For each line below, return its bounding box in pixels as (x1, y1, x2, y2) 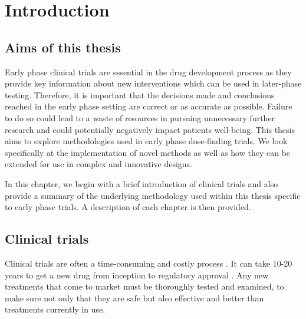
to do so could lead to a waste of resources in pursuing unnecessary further (5, 111, 275, 124)
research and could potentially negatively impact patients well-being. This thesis (5, 123, 295, 135)
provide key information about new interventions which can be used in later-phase (5, 77, 302, 89)
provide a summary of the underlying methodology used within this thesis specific (5, 189, 301, 201)
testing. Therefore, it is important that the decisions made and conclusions (5, 88, 275, 101)
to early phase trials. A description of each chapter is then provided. (5, 201, 251, 213)
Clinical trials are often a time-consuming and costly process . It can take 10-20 (5, 257, 292, 269)
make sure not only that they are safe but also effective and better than (5, 291, 264, 304)
